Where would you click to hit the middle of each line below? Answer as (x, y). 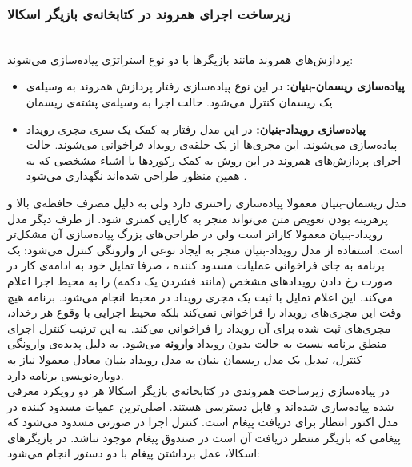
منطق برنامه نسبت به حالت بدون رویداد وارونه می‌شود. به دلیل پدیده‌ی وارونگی (197, 343)
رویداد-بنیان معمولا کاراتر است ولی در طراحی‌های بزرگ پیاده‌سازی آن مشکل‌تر (195, 234)
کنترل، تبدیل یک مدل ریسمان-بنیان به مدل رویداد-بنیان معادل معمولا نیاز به (185, 359)
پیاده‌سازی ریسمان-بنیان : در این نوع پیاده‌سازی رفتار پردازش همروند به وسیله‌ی (215, 86)
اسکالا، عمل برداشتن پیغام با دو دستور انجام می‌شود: (134, 453)
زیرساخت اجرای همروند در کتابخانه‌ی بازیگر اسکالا (149, 13)
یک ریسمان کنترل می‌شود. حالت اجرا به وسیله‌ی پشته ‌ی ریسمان (179, 102)
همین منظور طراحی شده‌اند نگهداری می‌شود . (136, 176)
